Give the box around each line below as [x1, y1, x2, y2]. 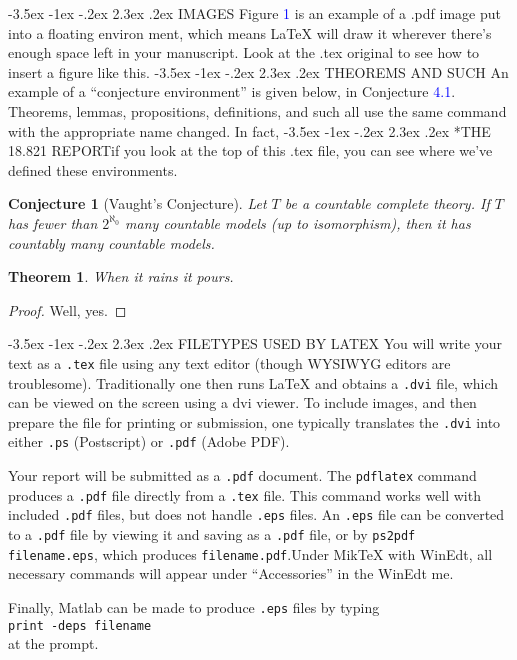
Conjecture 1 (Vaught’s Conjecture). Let [8, 193, 267, 214]
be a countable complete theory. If [284, 193, 490, 214]
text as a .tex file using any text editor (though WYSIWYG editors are [8, 352, 451, 373]
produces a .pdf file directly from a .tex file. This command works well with [8, 484, 481, 505]
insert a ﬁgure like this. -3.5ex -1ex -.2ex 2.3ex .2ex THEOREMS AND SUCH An [8, 61, 509, 82]
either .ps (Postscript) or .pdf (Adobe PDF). [8, 431, 290, 452]
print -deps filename [8, 618, 152, 633]
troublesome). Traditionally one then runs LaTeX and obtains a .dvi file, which [8, 372, 499, 393]
